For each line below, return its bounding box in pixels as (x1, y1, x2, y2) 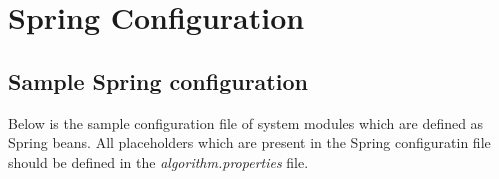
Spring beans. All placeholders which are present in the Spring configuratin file (8, 132, 491, 153)
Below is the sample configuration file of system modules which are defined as (8, 112, 484, 133)
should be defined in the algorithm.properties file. (8, 151, 309, 172)
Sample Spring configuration (8, 65, 308, 96)
